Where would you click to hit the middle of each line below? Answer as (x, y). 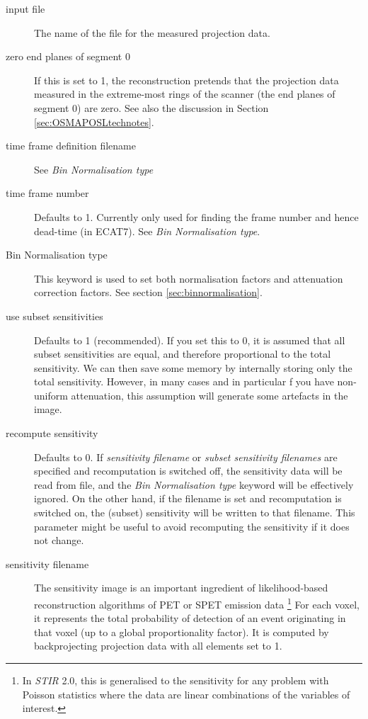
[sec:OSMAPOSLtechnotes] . (94, 121)
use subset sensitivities (54, 316)
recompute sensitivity (52, 433)
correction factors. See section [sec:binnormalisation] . (148, 292)
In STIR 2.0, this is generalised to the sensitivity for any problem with (176, 680)
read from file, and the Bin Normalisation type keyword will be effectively (194, 484)
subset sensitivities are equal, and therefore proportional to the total (183, 354)
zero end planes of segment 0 (68, 56)
